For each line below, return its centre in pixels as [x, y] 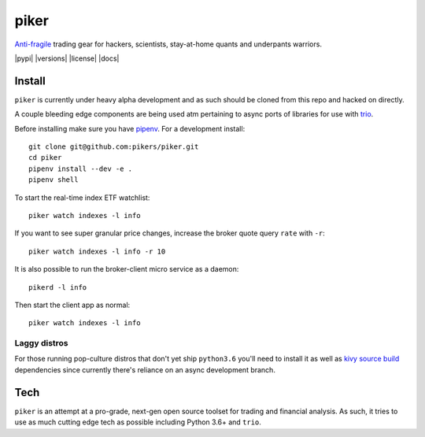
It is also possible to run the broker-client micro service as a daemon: [127, 269]
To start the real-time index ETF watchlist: [82, 198]
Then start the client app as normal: [72, 305]
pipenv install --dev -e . [81, 169]
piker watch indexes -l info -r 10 [97, 251]
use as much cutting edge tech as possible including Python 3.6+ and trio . [138, 422]
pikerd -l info [58, 287]
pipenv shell [54, 180]
